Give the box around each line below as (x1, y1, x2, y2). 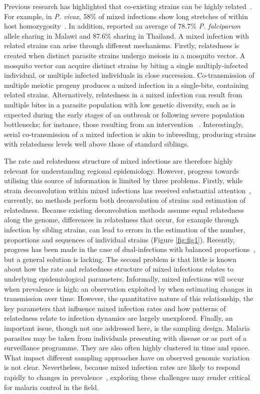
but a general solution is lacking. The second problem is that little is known (4, 253, 237, 264)
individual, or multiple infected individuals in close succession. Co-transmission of (4, 70, 254, 80)
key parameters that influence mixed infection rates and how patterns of (4, 303, 226, 313)
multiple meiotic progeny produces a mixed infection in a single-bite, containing (4, 79, 249, 90)
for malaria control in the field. (4, 381, 99, 392)
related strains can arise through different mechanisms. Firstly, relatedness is (4, 40, 239, 51)
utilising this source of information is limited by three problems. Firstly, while (4, 175, 243, 186)
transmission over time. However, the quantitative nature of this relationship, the (4, 293, 253, 304)
